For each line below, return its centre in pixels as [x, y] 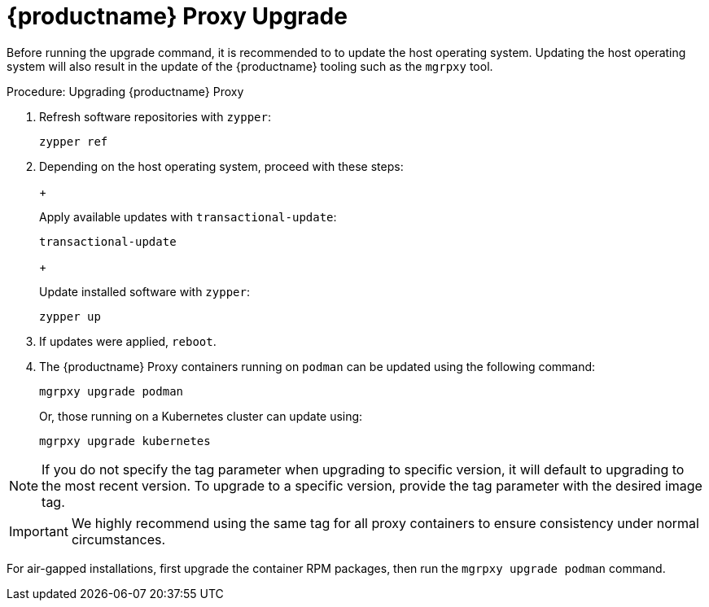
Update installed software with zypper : [144, 291]
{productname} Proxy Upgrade [177, 16]
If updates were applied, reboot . [128, 341]
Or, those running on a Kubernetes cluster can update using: [201, 416]
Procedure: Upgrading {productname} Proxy [125, 91]
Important [39, 531]
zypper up [70, 316]
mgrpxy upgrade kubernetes [125, 441]
